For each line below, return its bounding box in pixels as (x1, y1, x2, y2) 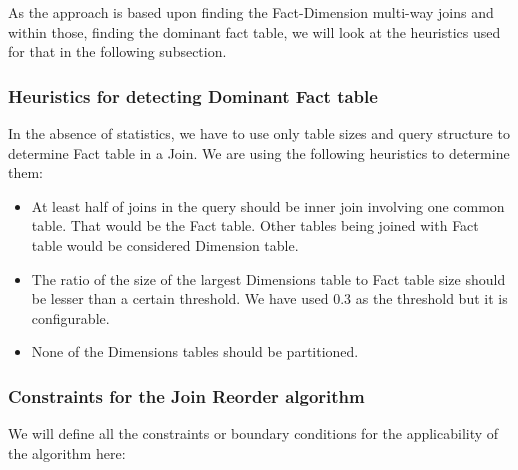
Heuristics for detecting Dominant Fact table (8, 83, 378, 108)
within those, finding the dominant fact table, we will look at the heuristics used (8, 21, 501, 42)
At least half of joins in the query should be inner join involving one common (31, 195, 505, 216)
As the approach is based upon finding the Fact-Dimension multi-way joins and (8, 2, 494, 22)
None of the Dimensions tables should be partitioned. (31, 341, 359, 362)
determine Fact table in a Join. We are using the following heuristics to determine (8, 142, 510, 163)
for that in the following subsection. (8, 41, 227, 62)
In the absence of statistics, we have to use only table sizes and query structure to (8, 123, 510, 143)
